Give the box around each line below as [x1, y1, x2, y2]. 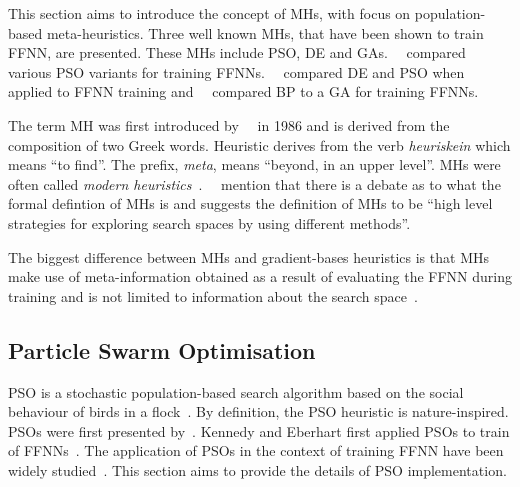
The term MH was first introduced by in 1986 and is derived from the [8, 114, 450, 135]
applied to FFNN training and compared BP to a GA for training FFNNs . [8, 81, 479, 102]
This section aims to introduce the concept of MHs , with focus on [8, 3, 411, 23]
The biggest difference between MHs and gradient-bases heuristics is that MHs [8, 246, 489, 267]
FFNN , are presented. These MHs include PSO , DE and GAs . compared [8, 42, 466, 63]
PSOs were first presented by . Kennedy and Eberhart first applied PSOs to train [8, 420, 510, 441]
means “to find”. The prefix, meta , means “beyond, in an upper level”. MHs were [8, 154, 501, 175]
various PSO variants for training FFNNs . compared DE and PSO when [8, 61, 465, 82]
